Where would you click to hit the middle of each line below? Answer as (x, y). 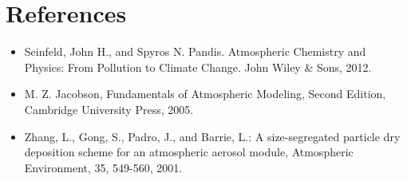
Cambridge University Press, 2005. (109, 109)
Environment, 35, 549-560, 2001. (103, 167)
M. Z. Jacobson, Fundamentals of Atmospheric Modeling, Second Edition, (205, 94)
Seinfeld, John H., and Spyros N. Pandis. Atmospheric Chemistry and (195, 51)
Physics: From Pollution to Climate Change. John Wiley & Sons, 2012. (198, 67)
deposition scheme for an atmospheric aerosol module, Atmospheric (189, 152)
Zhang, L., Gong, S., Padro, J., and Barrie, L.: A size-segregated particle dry (212, 136)
